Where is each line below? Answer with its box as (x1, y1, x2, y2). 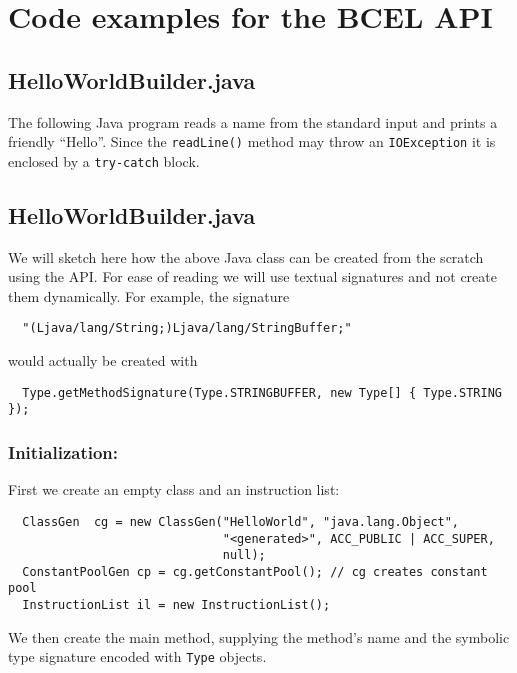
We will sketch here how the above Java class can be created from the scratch (8, 246, 484, 267)
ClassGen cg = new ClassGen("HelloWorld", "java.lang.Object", (22, 514, 460, 529)
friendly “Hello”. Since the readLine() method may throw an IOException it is (8, 131, 496, 152)
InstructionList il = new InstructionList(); (22, 598, 331, 613)
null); (222, 548, 266, 563)
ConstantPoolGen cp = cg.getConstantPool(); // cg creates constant (22, 564, 488, 579)
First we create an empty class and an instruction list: (8, 479, 340, 500)
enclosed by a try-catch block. (8, 150, 200, 171)
